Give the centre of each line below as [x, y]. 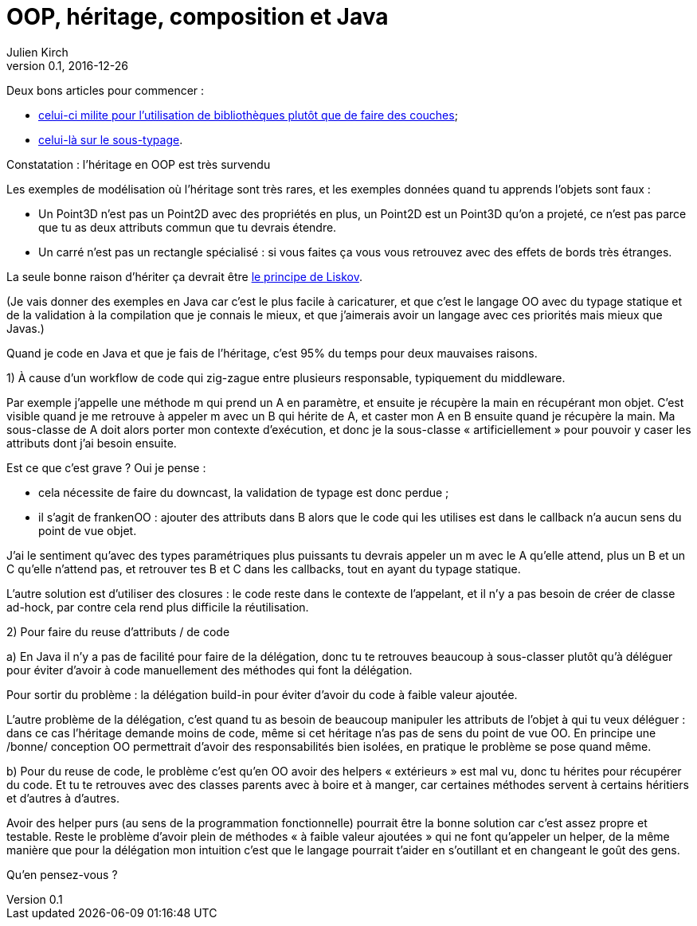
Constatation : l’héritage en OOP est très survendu [139, 164]
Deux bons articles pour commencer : [106, 90]
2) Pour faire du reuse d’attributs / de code [118, 631]
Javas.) [25, 328]
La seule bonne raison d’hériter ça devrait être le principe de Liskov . [184, 276]
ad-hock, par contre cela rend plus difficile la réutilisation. [158, 607]
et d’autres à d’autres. [63, 798]
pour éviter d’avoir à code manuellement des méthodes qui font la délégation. [209, 670]
